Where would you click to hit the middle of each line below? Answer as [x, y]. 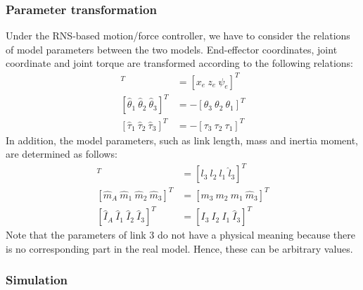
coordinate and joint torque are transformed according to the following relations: [179, 63]
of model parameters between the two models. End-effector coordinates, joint [172, 49]
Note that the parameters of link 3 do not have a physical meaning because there [180, 235]
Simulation [37, 280]
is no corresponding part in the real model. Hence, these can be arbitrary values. [179, 248]
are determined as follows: [62, 154]
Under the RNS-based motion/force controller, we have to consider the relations [178, 36]
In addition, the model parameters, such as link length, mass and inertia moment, [182, 140]
